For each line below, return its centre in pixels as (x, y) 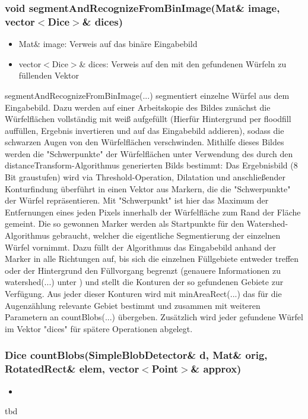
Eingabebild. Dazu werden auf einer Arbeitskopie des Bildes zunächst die (138, 107)
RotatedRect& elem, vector (72, 369)
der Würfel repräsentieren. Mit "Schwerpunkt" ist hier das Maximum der (137, 200)
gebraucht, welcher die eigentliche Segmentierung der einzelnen (166, 235)
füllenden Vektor (49, 75)
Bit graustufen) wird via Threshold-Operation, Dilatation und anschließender (145, 177)
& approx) (216, 369)
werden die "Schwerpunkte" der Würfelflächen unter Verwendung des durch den (149, 153)
